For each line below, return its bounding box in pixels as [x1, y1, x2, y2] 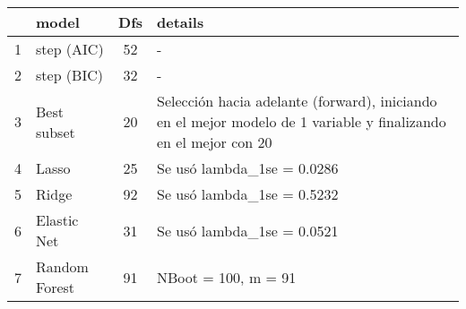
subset [36, 121, 75, 142]
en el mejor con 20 [157, 132, 272, 152]
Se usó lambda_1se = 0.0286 [157, 158, 339, 178]
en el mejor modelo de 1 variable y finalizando [157, 111, 446, 132]
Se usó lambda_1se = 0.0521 [157, 219, 339, 241]
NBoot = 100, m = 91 [157, 266, 297, 288]
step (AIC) [36, 39, 104, 59]
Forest [36, 277, 75, 297]
